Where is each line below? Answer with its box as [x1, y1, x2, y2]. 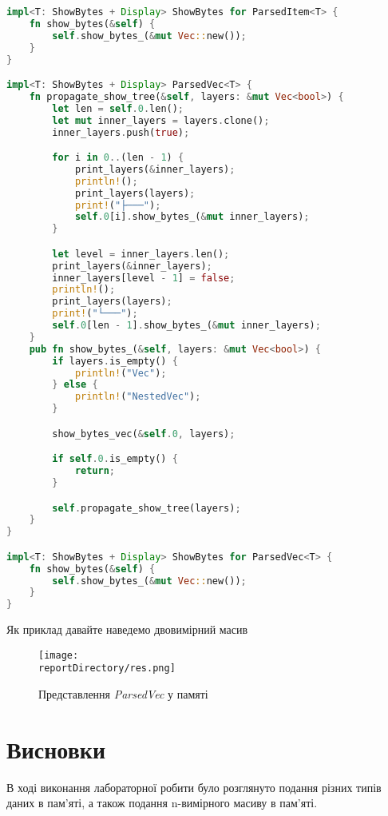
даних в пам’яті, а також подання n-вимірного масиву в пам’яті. [6, 794, 318, 811]
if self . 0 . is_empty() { [52, 453, 178, 465]
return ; [74, 465, 116, 477]
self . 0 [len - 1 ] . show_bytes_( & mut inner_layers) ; [52, 320, 321, 332]
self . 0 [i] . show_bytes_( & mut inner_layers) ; [74, 211, 310, 223]
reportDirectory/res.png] [38, 663, 176, 675]
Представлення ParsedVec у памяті [38, 686, 208, 703]
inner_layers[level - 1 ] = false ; [52, 272, 236, 284]
